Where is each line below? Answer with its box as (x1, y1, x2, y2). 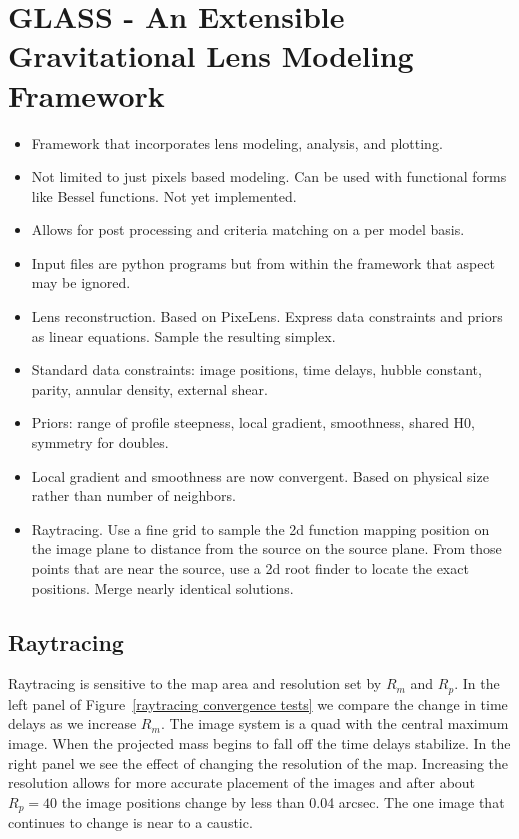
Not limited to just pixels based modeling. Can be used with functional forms (31, 166, 507, 187)
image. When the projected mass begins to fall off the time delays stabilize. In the (8, 733, 511, 754)
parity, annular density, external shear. (31, 378, 268, 399)
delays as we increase (8, 713, 137, 734)
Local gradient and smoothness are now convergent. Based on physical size (31, 465, 489, 486)
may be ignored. (31, 272, 131, 293)
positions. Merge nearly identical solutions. (31, 577, 294, 598)
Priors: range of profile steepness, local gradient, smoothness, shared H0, (31, 412, 476, 433)
